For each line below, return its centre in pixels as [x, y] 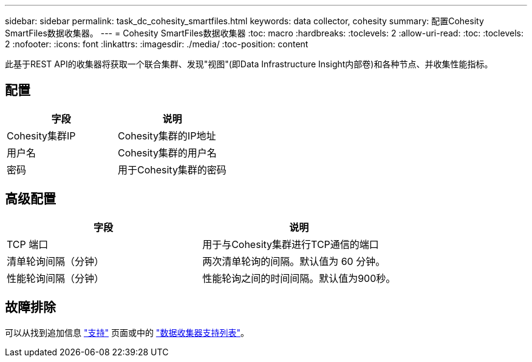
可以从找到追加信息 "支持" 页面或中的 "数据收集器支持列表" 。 [127, 332]
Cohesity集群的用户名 [167, 153]
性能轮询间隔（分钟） [56, 278]
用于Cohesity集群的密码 [172, 169]
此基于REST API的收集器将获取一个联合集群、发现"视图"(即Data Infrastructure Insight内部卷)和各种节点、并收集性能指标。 [249, 64]
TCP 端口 [28, 244]
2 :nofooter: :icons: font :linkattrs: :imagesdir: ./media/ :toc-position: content [157, 44]
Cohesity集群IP [41, 136]
